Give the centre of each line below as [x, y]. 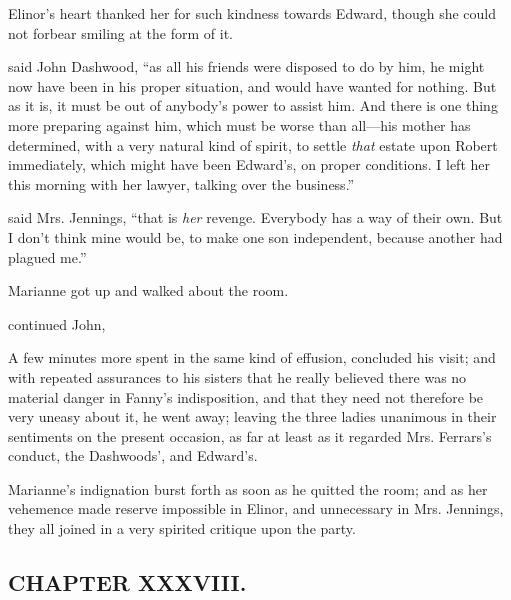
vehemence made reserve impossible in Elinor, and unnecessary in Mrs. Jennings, [256, 508]
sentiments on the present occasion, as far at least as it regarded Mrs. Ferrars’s [250, 435]
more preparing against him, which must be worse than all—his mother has [239, 124]
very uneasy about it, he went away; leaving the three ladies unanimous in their [252, 416]
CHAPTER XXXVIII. [127, 582]
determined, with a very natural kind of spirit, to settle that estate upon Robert [253, 144]
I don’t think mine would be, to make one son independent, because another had [255, 236]
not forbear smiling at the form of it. [120, 32]
